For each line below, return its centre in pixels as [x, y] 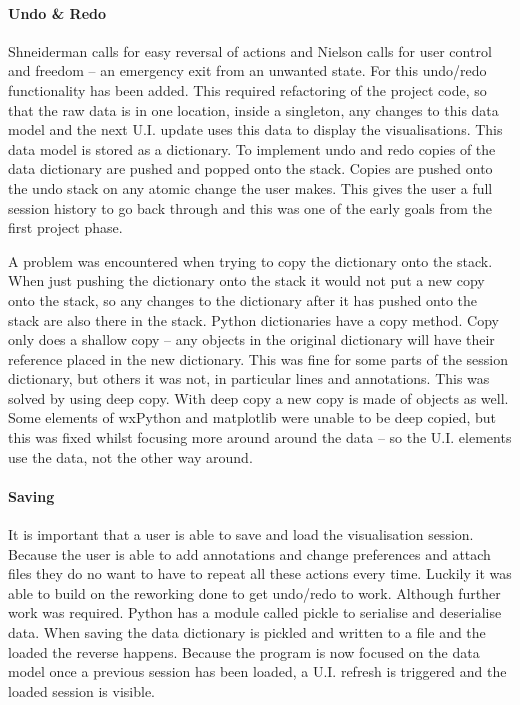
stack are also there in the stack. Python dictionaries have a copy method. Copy [253, 319]
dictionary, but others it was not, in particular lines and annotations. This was [249, 378]
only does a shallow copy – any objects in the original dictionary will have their [251, 339]
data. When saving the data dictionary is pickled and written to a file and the [247, 632]
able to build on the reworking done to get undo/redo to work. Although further [254, 592]
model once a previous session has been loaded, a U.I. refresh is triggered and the [257, 671]
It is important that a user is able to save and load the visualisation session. [241, 534]
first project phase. [65, 227]
